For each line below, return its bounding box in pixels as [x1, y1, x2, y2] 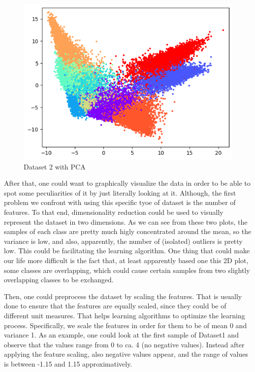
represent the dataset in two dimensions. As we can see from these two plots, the [4, 216, 248, 227]
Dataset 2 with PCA [24, 161, 86, 171]
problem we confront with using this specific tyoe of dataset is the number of [4, 197, 236, 207]
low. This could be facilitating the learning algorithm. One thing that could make [4, 245, 250, 256]
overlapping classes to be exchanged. [4, 274, 114, 285]
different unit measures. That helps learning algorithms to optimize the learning [4, 310, 245, 320]
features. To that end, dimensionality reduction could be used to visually [4, 207, 223, 217]
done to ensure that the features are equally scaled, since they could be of [4, 301, 226, 311]
